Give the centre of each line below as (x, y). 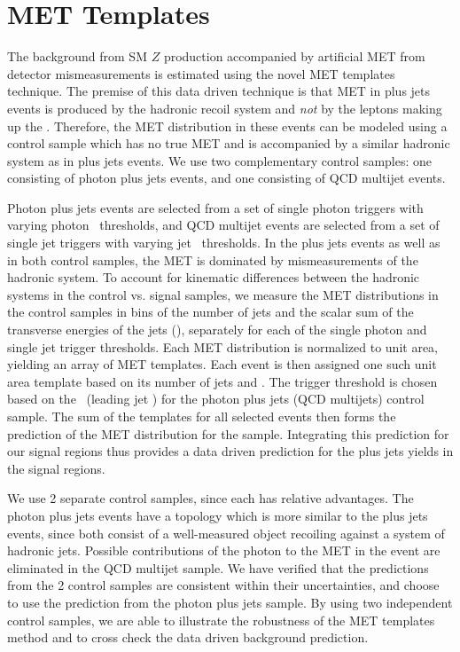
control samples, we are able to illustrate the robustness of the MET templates (221, 620)
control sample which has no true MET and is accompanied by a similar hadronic (229, 143)
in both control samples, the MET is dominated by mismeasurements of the (213, 259)
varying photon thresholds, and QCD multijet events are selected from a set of (223, 225)
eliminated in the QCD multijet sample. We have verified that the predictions (218, 567)
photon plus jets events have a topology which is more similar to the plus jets (218, 515)
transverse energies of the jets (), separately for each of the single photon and (217, 330)
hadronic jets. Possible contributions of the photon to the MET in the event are (224, 550)
